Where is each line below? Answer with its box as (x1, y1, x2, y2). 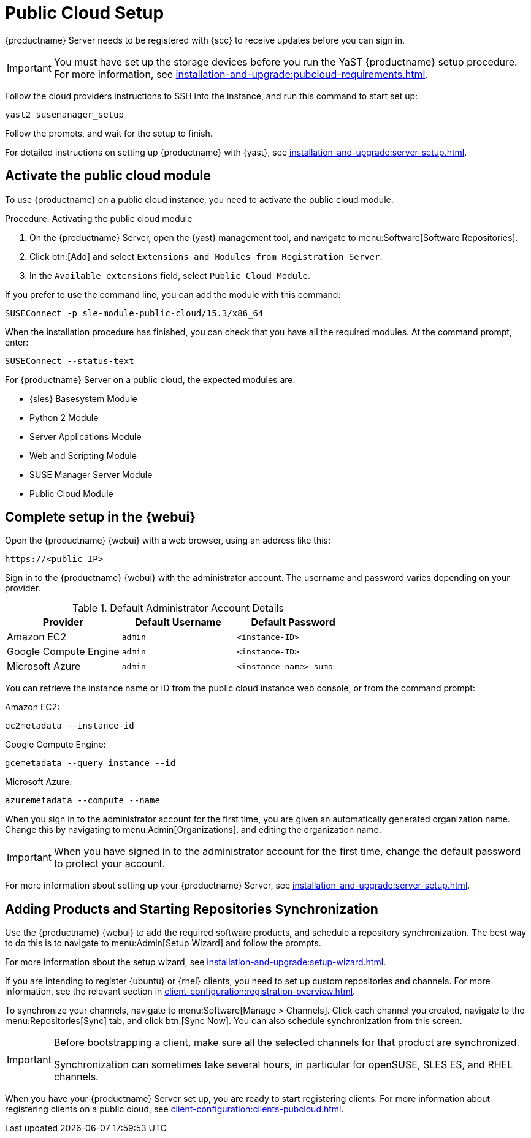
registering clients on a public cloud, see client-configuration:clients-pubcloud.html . (5, 1104, 344, 1115)
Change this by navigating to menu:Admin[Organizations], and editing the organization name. (5, 824, 381, 835)
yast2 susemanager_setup (5, 109, 124, 119)
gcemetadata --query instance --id (5, 758, 176, 768)
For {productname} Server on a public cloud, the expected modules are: (5, 374, 296, 385)
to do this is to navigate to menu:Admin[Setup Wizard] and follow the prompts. (5, 938, 321, 949)
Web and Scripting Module (29, 450, 137, 461)
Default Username (135, 616, 221, 629)
